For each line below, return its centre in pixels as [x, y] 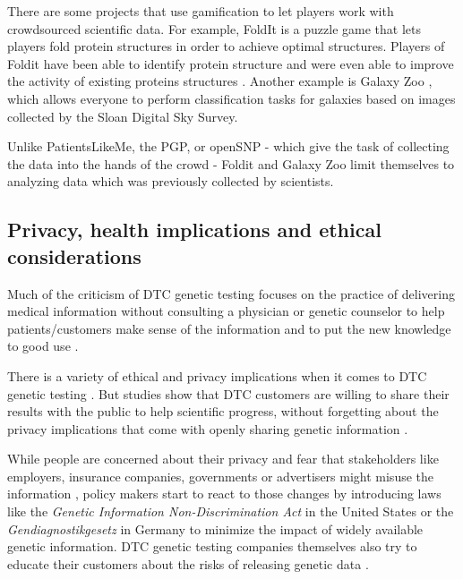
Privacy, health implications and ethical [194, 230]
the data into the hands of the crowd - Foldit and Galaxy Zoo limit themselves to [231, 163]
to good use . [43, 346]
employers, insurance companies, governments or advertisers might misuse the [221, 476]
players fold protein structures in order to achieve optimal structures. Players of [226, 46]
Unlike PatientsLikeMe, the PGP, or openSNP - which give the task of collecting [228, 146]
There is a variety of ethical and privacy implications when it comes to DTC [217, 375]
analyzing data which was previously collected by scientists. [171, 181]
